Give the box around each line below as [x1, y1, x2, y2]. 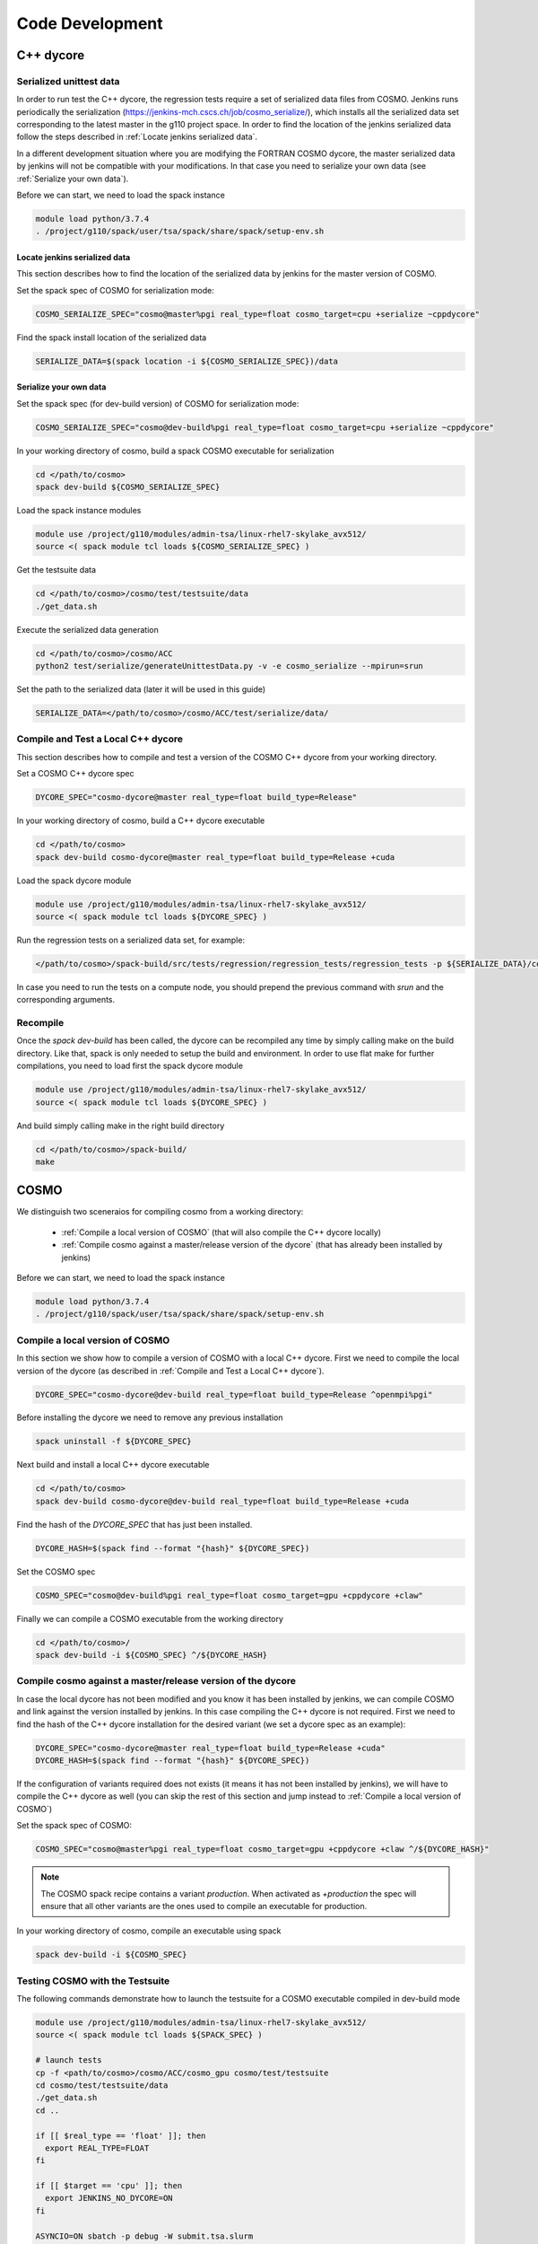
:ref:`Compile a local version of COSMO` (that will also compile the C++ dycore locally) [61, 1226, 381, 1238]
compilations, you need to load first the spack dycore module [16, 1060, 244, 1072]
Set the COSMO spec [16, 1566, 96, 1577]
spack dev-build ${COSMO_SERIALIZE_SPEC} [35, 482, 221, 493]
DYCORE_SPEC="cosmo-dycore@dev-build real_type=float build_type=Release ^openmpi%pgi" [35, 1389, 433, 1399]
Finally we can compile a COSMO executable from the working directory [16, 1613, 284, 1624]
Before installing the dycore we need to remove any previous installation [16, 1412, 283, 1423]
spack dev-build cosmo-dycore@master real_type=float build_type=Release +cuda [35, 852, 395, 862]
